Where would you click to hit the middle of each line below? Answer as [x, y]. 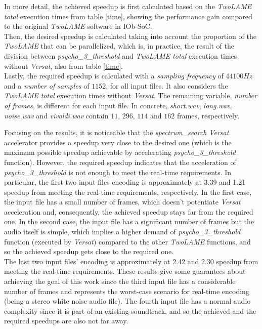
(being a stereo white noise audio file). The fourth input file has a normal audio [127, 301]
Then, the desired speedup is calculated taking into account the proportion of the [130, 36]
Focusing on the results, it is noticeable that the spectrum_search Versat [117, 132]
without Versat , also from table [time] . [63, 66]
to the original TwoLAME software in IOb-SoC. [78, 26]
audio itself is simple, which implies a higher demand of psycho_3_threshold [122, 232]
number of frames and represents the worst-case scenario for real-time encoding [127, 291]
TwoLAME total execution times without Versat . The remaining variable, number [130, 95]
